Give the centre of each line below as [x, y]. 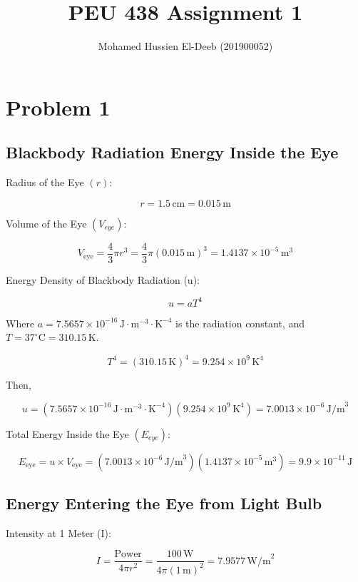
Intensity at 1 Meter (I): [58, 532]
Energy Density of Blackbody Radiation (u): [103, 279]
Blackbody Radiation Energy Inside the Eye [172, 152]
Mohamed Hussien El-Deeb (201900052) [185, 46]
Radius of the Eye [45, 182]
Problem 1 [58, 107]
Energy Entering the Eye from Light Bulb [164, 503]
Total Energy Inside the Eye [67, 433]
